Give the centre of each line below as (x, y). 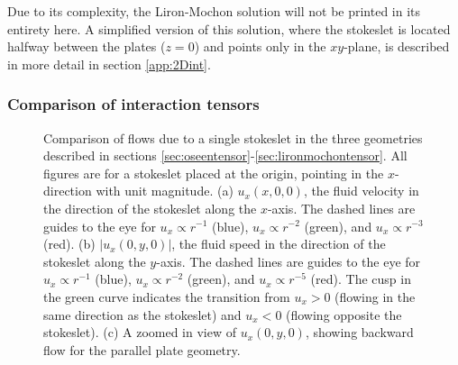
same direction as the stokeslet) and (142, 314)
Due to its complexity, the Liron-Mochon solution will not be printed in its (214, 11)
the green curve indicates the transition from (167, 296)
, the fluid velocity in (361, 191)
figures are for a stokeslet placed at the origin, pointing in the (214, 173)
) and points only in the (260, 46)
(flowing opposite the (344, 314)
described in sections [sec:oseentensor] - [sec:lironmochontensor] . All (225, 155)
